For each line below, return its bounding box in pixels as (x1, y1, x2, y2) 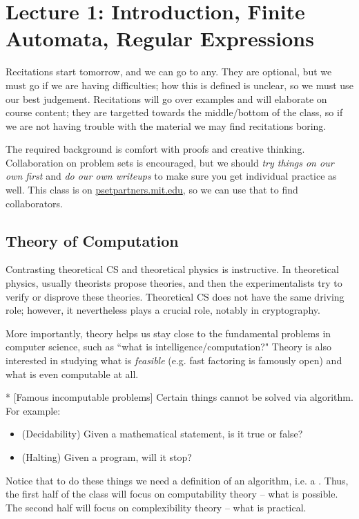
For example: (6, 403, 61, 417)
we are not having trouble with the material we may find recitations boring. (6, 118, 327, 133)
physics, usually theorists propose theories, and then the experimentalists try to (6, 276, 342, 290)
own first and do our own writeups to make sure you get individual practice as (6, 169, 337, 183)
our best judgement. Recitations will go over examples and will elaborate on (6, 91, 327, 106)
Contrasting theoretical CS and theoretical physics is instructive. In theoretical (6, 262, 339, 276)
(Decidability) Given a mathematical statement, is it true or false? (21, 426, 303, 441)
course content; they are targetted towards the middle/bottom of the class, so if (6, 105, 343, 120)
